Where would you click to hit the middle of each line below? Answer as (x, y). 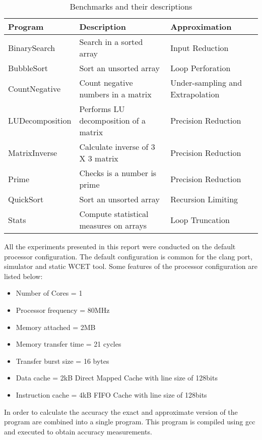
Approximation (201, 26)
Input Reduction (200, 47)
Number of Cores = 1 (49, 293)
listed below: (23, 276)
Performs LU (102, 109)
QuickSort (26, 199)
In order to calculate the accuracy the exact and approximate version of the (121, 411)
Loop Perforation (201, 68)
